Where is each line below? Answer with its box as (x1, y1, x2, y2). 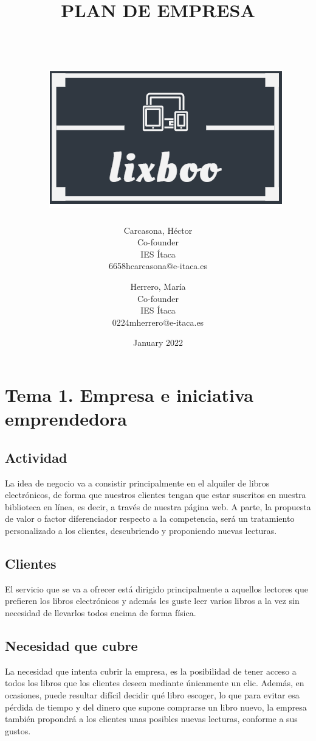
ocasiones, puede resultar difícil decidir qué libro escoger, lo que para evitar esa (5, 688, 300, 701)
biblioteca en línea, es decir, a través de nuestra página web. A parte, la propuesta (5, 500, 311, 513)
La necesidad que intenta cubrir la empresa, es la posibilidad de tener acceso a (5, 664, 297, 677)
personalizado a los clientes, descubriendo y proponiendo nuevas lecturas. (5, 524, 277, 536)
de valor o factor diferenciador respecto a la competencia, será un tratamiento (5, 512, 295, 525)
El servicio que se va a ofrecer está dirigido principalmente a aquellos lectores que (5, 582, 308, 595)
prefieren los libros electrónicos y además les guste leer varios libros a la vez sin (5, 594, 300, 607)
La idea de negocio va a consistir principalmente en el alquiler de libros (5, 476, 270, 489)
